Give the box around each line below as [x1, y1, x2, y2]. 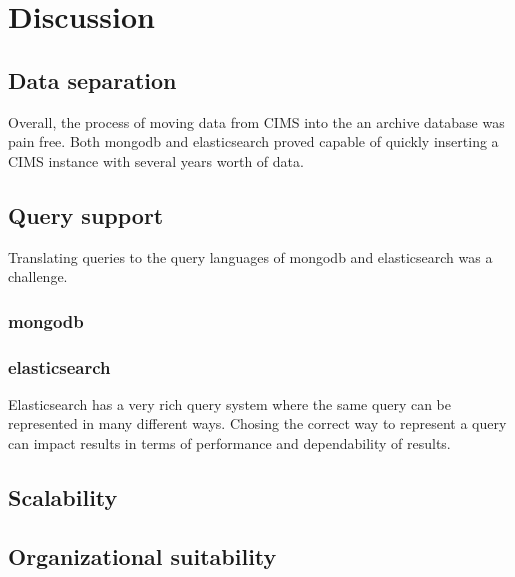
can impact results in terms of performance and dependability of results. [8, 433, 451, 453]
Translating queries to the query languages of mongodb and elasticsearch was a [8, 246, 493, 267]
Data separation [8, 64, 177, 95]
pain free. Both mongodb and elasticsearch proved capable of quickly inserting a [8, 131, 499, 152]
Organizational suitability [8, 540, 277, 571]
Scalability [8, 481, 118, 512]
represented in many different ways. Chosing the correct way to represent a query [8, 413, 507, 434]
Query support [8, 199, 164, 230]
